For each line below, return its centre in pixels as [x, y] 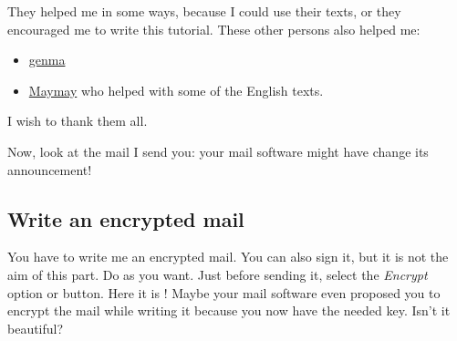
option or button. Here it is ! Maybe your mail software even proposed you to [224, 292]
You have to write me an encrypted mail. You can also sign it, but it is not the [228, 257]
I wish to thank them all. [78, 121]
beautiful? [36, 328]
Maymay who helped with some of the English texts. [176, 90]
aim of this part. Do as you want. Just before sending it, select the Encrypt [218, 274]
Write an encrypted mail [126, 218]
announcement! [50, 169]
